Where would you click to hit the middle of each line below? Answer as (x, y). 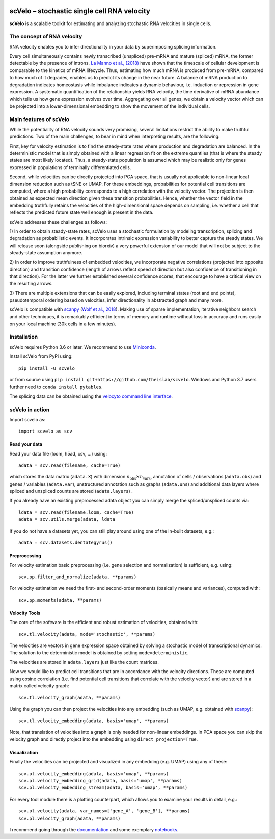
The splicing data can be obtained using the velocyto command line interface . (91, 396)
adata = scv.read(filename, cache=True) (70, 465)
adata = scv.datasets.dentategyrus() (66, 543)
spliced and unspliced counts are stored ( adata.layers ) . (71, 491)
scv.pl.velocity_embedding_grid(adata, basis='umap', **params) (101, 781)
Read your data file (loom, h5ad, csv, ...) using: (58, 453)
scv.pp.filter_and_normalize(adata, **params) (78, 577)
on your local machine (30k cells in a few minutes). (63, 324)
